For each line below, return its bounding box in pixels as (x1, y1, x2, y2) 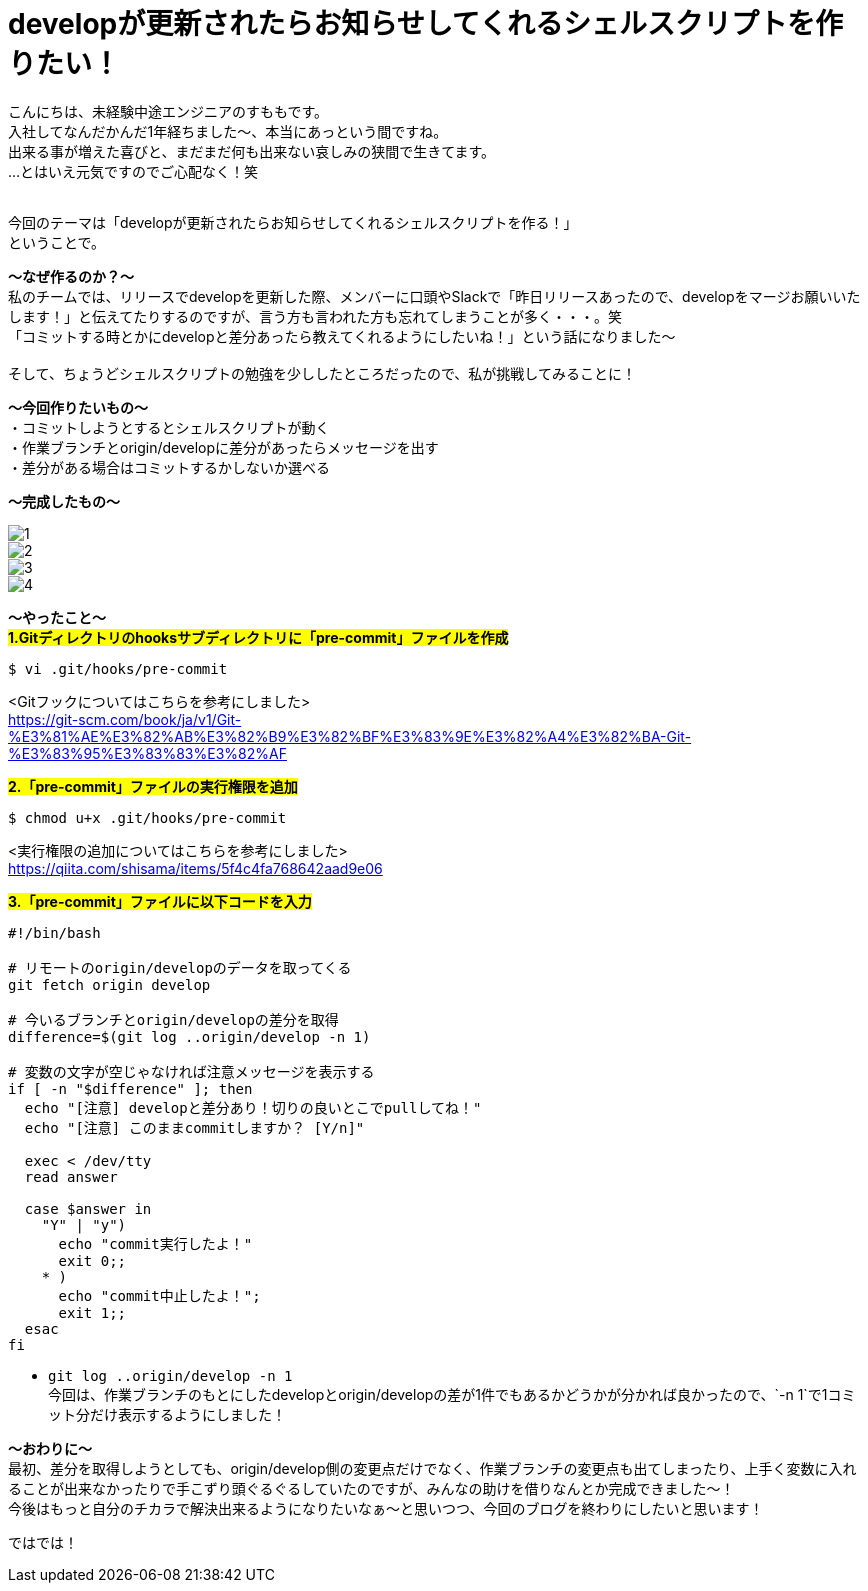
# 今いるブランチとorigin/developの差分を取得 (8, 1011, 339, 1028)
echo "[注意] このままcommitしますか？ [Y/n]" (24, 1119, 365, 1136)
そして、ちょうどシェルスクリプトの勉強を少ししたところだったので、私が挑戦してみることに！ (8, 364, 636, 382)
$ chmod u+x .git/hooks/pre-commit (8, 809, 287, 826)
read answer (24, 1168, 118, 1185)
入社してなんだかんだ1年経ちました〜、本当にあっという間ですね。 (8, 122, 448, 140)
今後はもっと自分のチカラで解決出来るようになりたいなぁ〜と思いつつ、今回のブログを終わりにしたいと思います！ (8, 1499, 764, 1517)
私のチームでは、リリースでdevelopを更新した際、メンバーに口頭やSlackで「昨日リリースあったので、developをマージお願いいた (8, 287, 861, 305)
